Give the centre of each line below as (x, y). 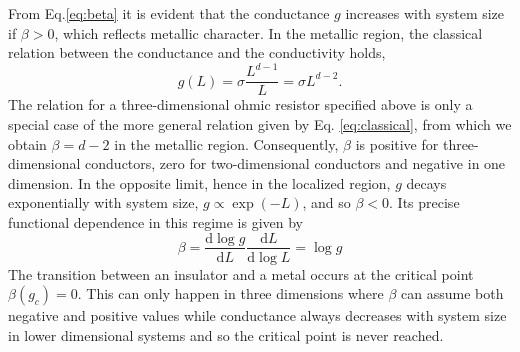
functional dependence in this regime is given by (155, 221)
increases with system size (425, 13)
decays (426, 182)
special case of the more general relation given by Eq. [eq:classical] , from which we (260, 123)
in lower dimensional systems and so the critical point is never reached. (226, 334)
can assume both (452, 293)
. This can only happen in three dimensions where (230, 293)
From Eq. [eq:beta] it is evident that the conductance (169, 13)
